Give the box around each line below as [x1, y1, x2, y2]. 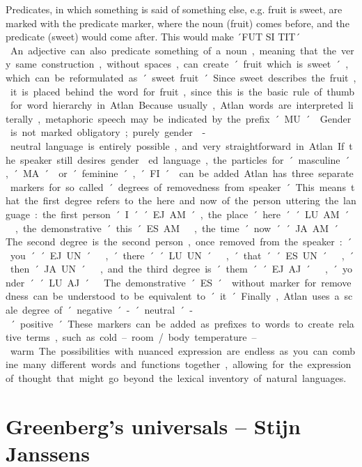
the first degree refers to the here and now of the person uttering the [24, 193, 339, 208]
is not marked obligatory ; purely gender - [10, 125, 206, 139]
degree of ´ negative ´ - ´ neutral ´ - [22, 303, 193, 317]
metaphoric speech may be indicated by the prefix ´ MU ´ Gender [45, 111, 352, 125]
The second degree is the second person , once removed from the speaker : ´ [6, 234, 352, 249]
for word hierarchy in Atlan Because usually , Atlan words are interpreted [10, 98, 343, 112]
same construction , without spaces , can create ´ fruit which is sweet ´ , [15, 56, 349, 71]
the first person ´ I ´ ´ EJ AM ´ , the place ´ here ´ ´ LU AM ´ [42, 206, 349, 221]
